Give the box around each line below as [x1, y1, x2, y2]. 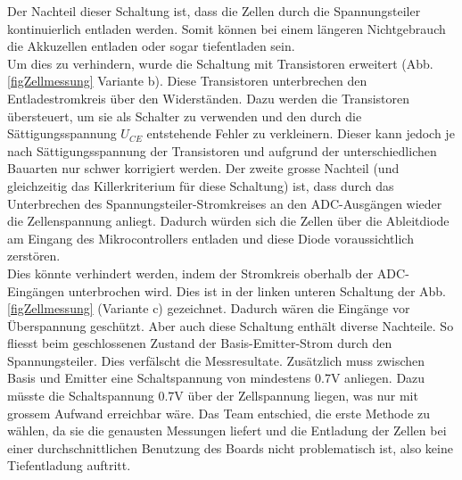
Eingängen [7, 281, 64, 300]
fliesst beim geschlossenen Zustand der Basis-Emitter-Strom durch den [7, 334, 392, 352]
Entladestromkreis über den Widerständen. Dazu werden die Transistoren [7, 88, 410, 107]
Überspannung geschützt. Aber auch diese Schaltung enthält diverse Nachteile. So [7, 316, 454, 335]
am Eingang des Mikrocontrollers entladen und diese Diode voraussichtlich [7, 228, 414, 247]
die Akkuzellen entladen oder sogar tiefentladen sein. [7, 37, 295, 55]
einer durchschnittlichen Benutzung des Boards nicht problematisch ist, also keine [7, 438, 453, 457]
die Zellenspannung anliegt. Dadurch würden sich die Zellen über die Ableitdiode [7, 211, 450, 230]
